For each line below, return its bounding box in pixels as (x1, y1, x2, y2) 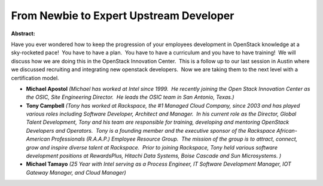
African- (276, 127, 297, 134)
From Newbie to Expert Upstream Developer (11, 9, 234, 22)
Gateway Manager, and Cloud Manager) (26, 169, 127, 176)
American (26, 135, 50, 143)
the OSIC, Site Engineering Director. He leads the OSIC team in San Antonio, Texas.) (26, 93, 234, 101)
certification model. (11, 74, 59, 81)
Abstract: (11, 30, 35, 37)
